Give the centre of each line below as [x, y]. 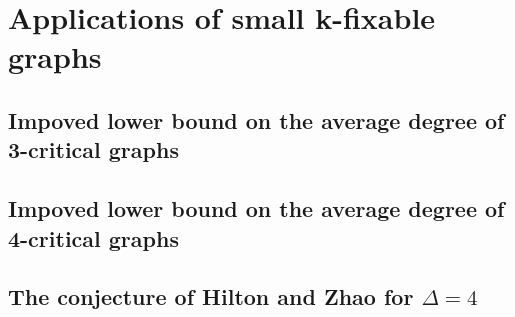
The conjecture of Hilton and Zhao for [211, 296]
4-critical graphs [93, 237]
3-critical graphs [93, 149]
